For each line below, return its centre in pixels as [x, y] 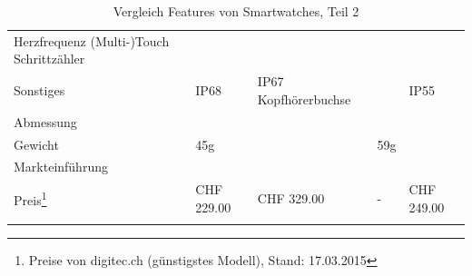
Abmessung [45, 121]
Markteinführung [61, 167]
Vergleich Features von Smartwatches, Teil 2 [236, 11]
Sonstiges [39, 90]
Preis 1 [30, 198]
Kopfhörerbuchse [304, 99]
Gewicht [36, 144]
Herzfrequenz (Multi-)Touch [92, 40]
